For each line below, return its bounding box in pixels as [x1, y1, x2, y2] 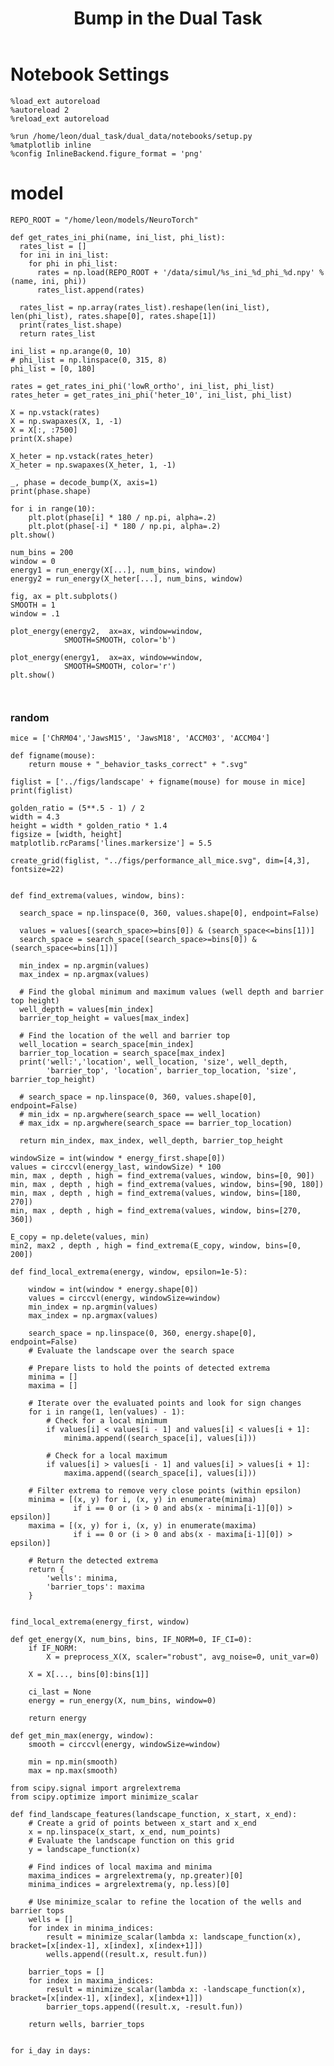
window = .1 [10, 608, 60, 619]
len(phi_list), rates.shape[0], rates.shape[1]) [10, 311, 217, 321]
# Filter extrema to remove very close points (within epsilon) [28, 1486, 302, 1496]
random [10, 710, 50, 724]
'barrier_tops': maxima [46, 1582, 145, 1592]
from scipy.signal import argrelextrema [10, 1783, 182, 1794]
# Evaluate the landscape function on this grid [28, 1836, 235, 1846]
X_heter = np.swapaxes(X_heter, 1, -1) [10, 460, 177, 470]
